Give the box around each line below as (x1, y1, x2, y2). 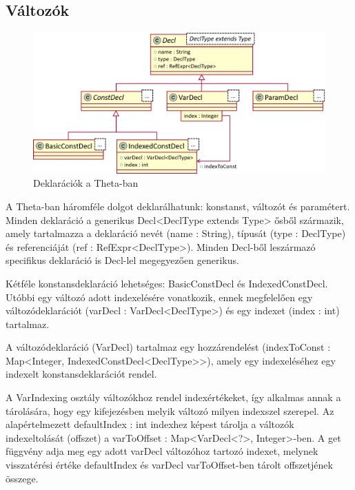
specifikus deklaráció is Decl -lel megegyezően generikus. (6, 253, 239, 267)
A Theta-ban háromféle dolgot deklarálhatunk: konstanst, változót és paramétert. (6, 198, 350, 213)
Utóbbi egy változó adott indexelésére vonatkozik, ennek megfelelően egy (6, 289, 313, 304)
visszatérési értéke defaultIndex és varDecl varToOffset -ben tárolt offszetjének (6, 458, 333, 472)
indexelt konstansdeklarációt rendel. (6, 367, 157, 381)
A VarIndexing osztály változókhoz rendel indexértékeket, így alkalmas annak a (6, 390, 341, 405)
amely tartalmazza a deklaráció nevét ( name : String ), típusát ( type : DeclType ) (6, 226, 346, 241)
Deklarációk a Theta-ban (33, 176, 139, 190)
